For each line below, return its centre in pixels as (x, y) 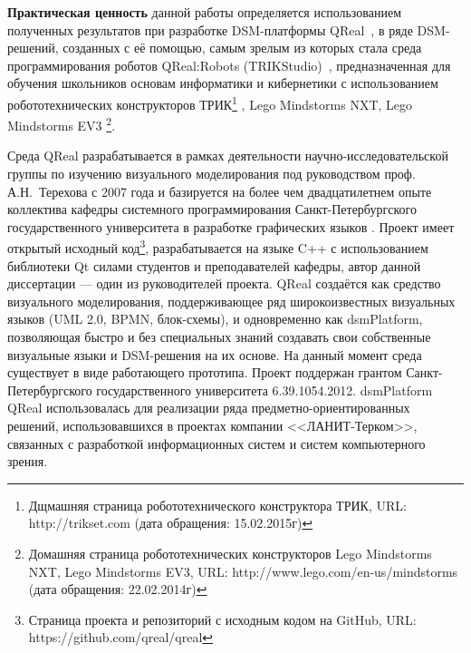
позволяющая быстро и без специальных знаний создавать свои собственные (219, 337)
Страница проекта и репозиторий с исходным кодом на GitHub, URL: (222, 619)
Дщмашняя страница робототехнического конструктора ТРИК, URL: (217, 505)
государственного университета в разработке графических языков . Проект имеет (231, 226)
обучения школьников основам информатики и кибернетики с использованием (223, 83)
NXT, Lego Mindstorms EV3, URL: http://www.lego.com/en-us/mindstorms (243, 571)
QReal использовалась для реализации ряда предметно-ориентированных (209, 408)
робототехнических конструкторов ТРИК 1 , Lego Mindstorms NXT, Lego (210, 102)
